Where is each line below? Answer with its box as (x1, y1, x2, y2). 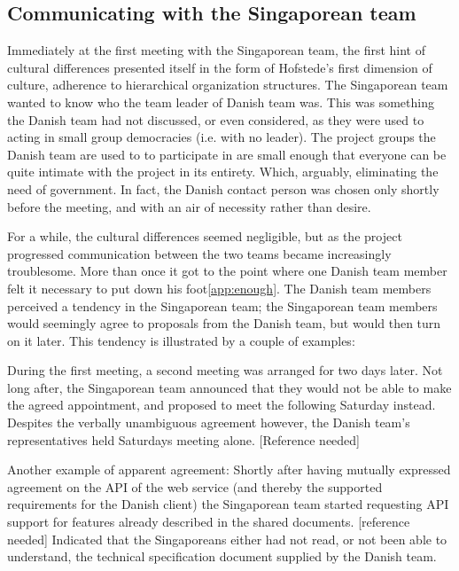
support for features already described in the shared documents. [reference (7, 512, 410, 531)
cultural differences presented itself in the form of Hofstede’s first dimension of (7, 58, 432, 76)
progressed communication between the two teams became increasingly (7, 244, 392, 262)
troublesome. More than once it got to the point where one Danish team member (7, 262, 447, 280)
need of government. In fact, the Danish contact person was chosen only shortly (7, 179, 440, 198)
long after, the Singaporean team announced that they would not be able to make (7, 378, 452, 396)
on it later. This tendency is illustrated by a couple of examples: (7, 331, 355, 349)
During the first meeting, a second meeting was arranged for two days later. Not (7, 361, 443, 379)
